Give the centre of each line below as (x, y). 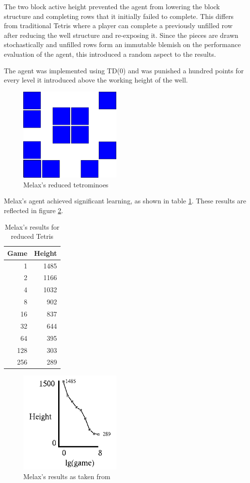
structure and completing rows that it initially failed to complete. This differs (119, 16)
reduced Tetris (32, 236)
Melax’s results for (32, 226)
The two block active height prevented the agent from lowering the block (112, 6)
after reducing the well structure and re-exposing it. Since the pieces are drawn (121, 35)
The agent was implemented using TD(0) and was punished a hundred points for (124, 70)
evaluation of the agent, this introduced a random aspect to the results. (110, 54)
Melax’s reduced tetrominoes (66, 184)
